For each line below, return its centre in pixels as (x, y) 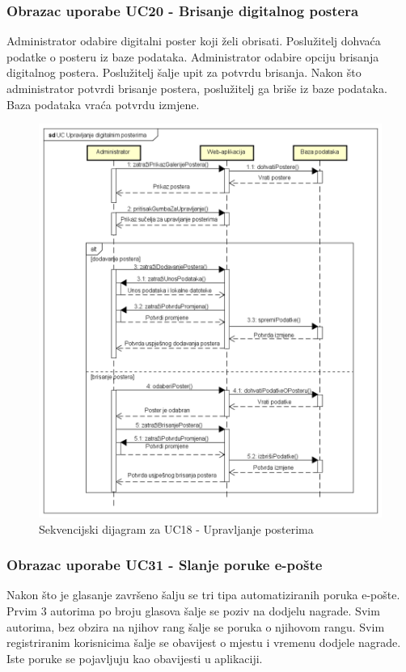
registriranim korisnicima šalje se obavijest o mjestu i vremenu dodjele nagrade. (204, 642)
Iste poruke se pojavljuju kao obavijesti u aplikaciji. (135, 658)
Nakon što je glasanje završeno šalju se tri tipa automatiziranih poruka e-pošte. (203, 595)
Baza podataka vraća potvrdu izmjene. (103, 104)
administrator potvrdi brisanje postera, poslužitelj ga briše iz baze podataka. (197, 88)
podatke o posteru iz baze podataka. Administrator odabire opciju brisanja (193, 56)
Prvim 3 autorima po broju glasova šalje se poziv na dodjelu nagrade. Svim (193, 610)
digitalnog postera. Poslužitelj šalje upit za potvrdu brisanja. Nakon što (184, 72)
